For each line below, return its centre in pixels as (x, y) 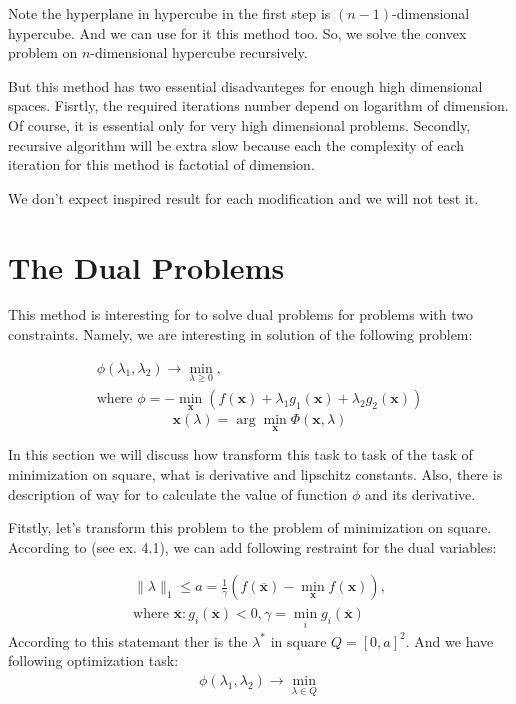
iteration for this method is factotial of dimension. (161, 164)
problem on (43, 52)
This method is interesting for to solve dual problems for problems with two (240, 314)
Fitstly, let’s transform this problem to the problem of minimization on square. (250, 527)
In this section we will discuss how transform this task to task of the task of (240, 454)
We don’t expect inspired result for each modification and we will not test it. (243, 197)
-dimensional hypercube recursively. (199, 52)
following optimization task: (93, 660)
